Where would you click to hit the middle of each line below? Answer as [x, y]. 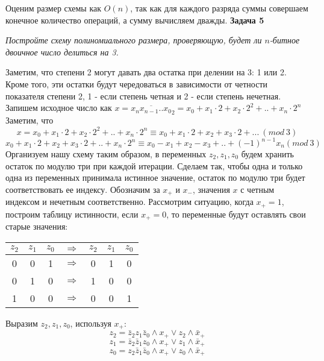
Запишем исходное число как [59, 108]
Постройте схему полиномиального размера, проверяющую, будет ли [134, 40]
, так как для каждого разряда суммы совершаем [219, 8]
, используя [91, 323]
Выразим [22, 323]
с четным [257, 189]
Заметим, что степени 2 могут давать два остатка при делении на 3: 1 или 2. [146, 72]
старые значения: [37, 226]
